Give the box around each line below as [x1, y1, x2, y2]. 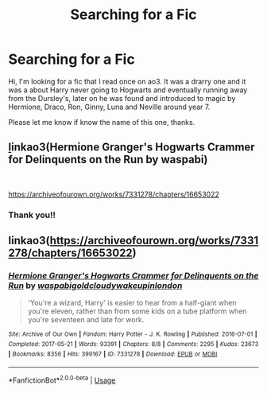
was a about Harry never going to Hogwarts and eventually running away [8, 85, 248, 95]
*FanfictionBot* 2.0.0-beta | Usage [8, 374, 116, 385]
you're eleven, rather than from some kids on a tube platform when [27, 306, 248, 316]
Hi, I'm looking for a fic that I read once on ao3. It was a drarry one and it [8, 76, 246, 86]
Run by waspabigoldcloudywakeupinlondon [8, 280, 183, 291]
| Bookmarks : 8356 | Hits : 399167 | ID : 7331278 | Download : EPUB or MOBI [8, 350, 218, 358]
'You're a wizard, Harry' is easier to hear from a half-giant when [27, 298, 237, 308]
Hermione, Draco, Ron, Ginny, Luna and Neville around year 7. [8, 102, 211, 111]
